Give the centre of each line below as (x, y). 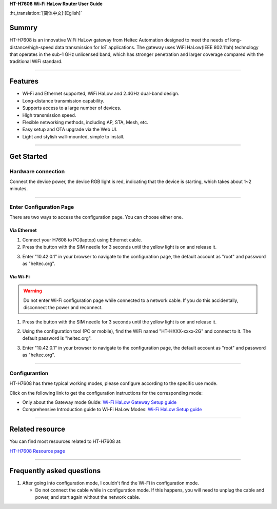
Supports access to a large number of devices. (72, 108)
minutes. (19, 189)
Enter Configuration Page (42, 207)
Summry (24, 28)
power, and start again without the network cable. (88, 497)
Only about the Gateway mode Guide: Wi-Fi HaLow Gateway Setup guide (100, 402)
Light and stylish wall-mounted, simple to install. (73, 136)
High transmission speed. (49, 115)
